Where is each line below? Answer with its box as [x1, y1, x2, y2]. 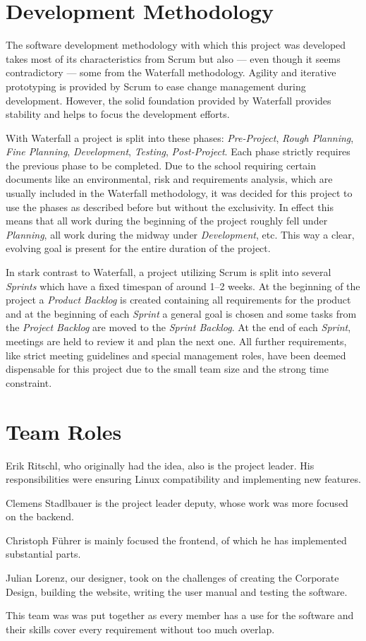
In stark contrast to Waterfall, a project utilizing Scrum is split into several [6, 265, 331, 280]
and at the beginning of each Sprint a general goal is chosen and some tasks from [6, 306, 357, 320]
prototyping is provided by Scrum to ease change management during [6, 78, 306, 93]
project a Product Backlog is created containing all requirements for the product [6, 292, 351, 307]
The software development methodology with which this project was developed [6, 37, 346, 52]
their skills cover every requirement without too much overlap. [6, 621, 275, 636]
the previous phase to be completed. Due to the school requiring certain [6, 157, 317, 172]
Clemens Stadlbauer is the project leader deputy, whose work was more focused [6, 495, 348, 510]
